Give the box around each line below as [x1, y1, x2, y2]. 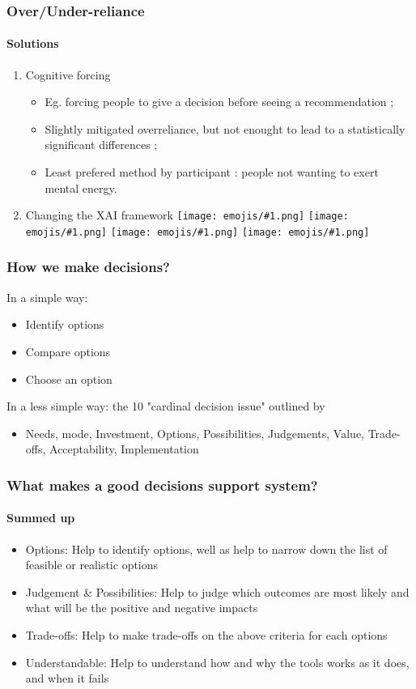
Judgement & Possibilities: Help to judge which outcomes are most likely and [25, 583, 410, 600]
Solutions [6, 35, 59, 52]
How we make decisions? [6, 257, 171, 277]
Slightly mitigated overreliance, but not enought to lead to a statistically [45, 120, 405, 137]
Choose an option [25, 370, 112, 387]
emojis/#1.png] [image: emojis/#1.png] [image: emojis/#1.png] [25, 226, 370, 238]
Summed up [6, 509, 75, 526]
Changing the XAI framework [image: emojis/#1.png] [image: [25, 206, 349, 223]
